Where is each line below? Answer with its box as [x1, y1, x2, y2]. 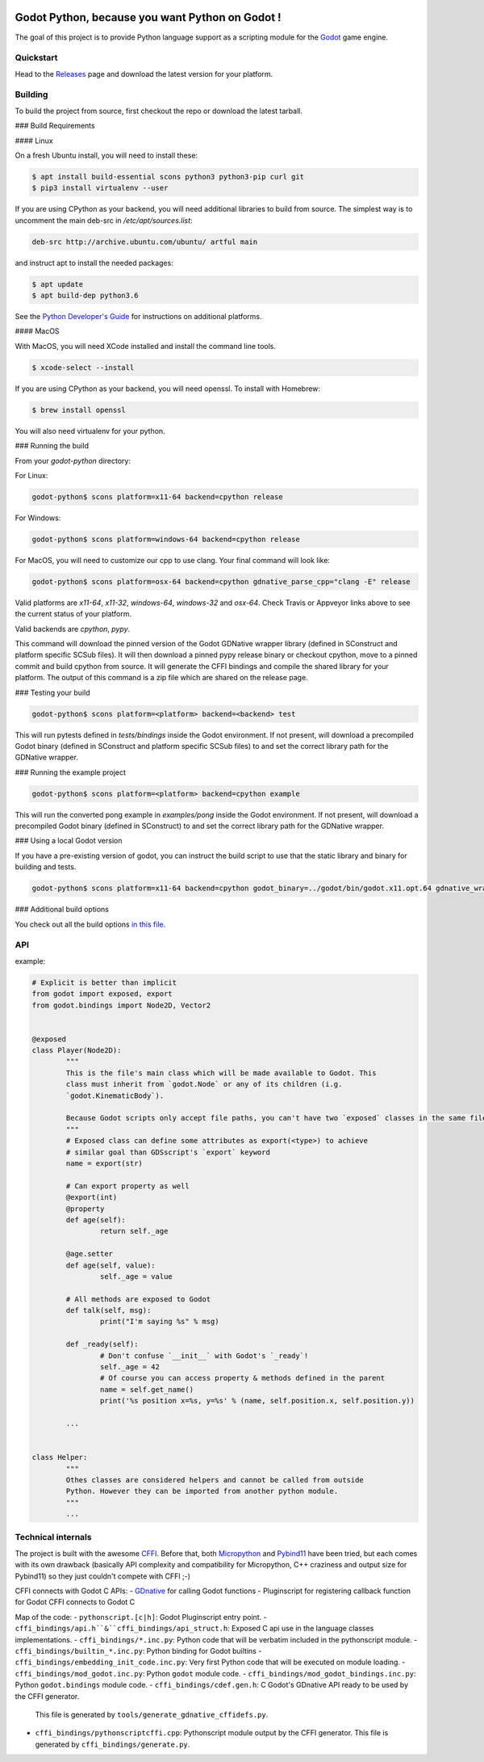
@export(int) [65, 1192, 118, 1202]
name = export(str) [65, 1159, 143, 1167]
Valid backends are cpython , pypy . [15, 624, 131, 633]
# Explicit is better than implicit [31, 978, 177, 987]
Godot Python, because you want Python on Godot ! [15, 11, 282, 24]
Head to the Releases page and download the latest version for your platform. [15, 69, 273, 78]
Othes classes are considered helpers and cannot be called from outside [65, 1475, 365, 1484]
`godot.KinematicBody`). [65, 1091, 165, 1100]
